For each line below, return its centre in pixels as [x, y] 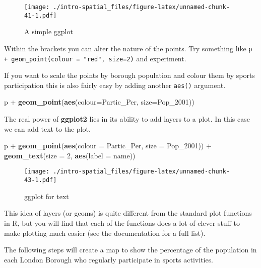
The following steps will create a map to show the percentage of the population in [130, 250]
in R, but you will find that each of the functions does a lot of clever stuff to [122, 222]
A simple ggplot [49, 31]
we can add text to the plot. [47, 128]
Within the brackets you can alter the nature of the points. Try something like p [128, 48]
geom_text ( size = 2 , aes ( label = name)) [70, 155]
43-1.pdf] [41, 180]
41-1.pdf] [41, 15]
